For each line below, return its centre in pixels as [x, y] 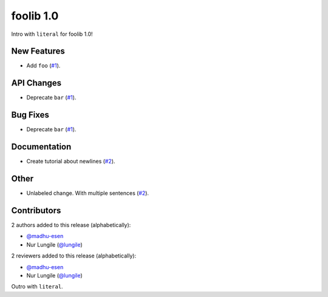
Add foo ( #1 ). [43, 66]
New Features [38, 51]
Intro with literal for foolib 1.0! [52, 34]
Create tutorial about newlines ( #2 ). [71, 162]
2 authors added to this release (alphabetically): [71, 225]
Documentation [41, 147]
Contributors [36, 210]
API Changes [36, 83]
